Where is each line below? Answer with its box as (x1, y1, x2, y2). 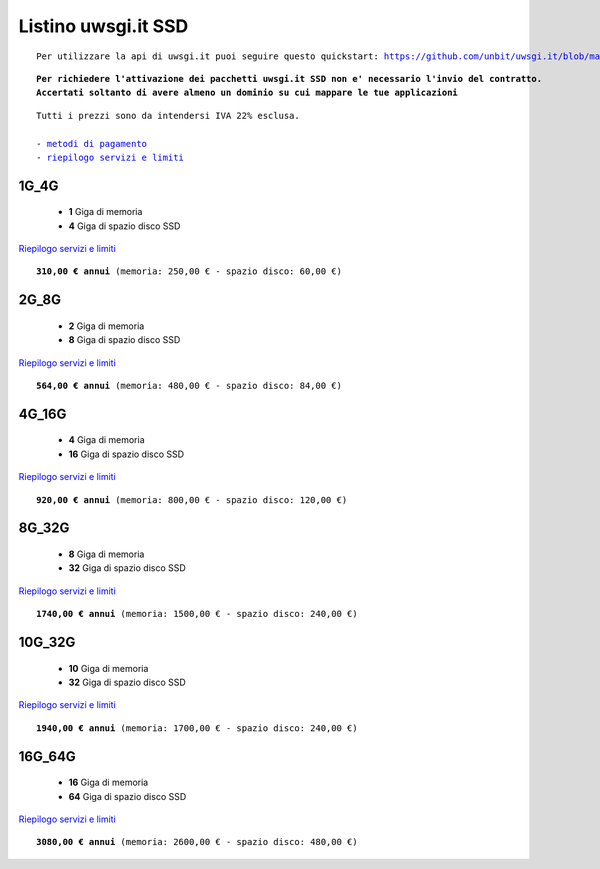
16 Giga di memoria (68, 776, 149, 789)
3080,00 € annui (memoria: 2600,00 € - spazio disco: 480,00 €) (36, 836, 359, 848)
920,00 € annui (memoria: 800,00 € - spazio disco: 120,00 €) (36, 494, 348, 505)
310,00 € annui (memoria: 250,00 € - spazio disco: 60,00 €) (36, 266, 342, 277)
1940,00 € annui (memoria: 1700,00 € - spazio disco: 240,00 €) (36, 722, 359, 734)
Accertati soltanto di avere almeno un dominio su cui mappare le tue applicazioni (36, 87, 459, 99)
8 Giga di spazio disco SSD (68, 334, 181, 346)
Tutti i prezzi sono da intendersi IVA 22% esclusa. (36, 110, 300, 121)
